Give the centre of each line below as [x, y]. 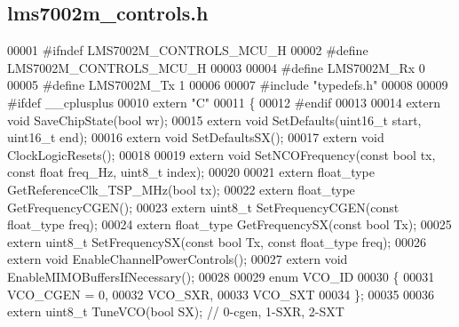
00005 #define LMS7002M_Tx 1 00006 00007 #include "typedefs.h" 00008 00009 [228, 85]
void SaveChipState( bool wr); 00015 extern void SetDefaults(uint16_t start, [214, 120]
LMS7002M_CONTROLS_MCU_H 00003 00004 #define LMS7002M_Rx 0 [216, 67]
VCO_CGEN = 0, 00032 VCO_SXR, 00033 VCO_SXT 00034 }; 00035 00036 [221, 294]
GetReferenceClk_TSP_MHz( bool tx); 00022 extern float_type [181, 189]
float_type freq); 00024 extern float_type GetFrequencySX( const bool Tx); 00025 [229, 224]
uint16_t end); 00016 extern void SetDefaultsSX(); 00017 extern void [196, 137]
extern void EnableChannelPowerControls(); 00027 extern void [178, 259]
